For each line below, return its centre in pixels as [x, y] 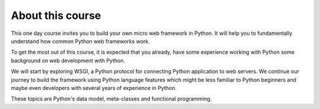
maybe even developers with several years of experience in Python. [94, 88]
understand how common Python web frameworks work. [81, 41]
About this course [56, 15]
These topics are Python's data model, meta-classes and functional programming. [111, 99]
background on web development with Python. [68, 60]
